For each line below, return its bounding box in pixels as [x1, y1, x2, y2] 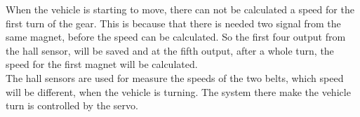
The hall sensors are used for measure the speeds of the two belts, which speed [6, 70, 344, 85]
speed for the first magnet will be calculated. [6, 57, 198, 71]
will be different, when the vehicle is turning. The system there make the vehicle [6, 84, 351, 99]
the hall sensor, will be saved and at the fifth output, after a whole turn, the [6, 43, 334, 57]
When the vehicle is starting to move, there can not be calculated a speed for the [6, 2, 354, 16]
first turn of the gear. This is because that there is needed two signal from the [6, 15, 341, 30]
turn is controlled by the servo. [6, 98, 138, 113]
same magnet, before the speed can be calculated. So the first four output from [6, 29, 346, 44]
